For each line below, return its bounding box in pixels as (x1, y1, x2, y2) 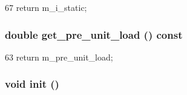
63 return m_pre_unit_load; (5, 50, 113, 63)
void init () (5, 76, 59, 91)
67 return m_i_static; (5, 1, 87, 13)
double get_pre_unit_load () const (5, 27, 183, 42)
